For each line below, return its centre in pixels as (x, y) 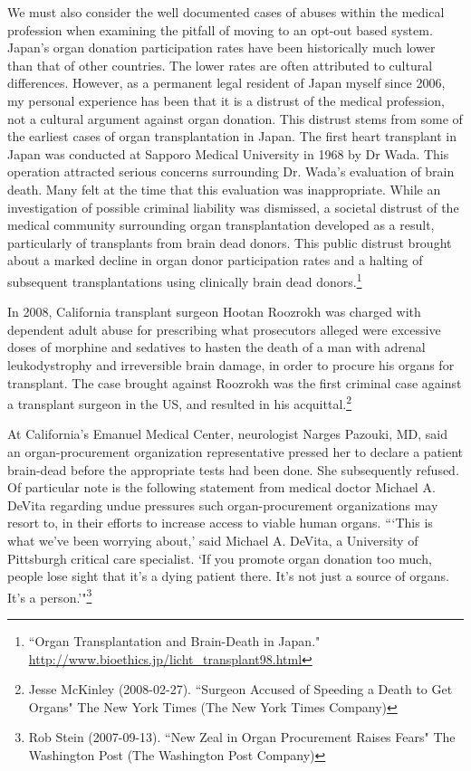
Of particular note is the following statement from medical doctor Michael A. (221, 487)
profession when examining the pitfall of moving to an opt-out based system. (220, 29)
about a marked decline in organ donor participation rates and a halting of (215, 260)
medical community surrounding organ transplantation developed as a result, (221, 225)
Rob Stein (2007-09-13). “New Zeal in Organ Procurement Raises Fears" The (242, 737)
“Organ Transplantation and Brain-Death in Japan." (174, 640)
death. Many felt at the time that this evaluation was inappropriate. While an (224, 189)
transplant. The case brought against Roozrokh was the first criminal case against (235, 382)
